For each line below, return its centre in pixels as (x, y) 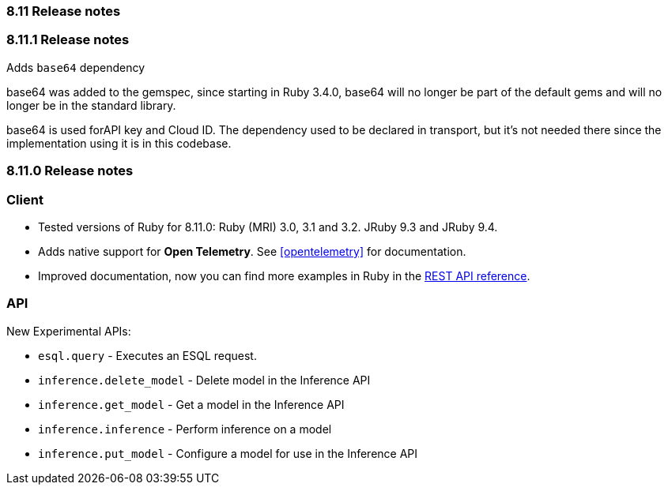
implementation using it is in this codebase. (119, 143)
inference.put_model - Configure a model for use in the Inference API (228, 453)
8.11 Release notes (64, 11)
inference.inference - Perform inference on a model (185, 429)
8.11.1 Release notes (68, 40)
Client (25, 199)
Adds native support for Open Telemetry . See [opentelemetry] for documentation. (252, 251)
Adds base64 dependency (75, 67)
